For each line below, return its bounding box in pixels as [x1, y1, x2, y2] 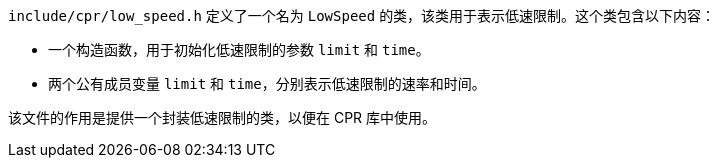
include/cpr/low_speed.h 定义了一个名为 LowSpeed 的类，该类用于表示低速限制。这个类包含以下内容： [8, 7, 716, 24]
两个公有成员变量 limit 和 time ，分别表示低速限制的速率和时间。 [48, 75, 486, 92]
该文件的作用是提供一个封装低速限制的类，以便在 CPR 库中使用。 [8, 109, 437, 126]
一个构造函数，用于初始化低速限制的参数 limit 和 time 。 [48, 41, 430, 58]
